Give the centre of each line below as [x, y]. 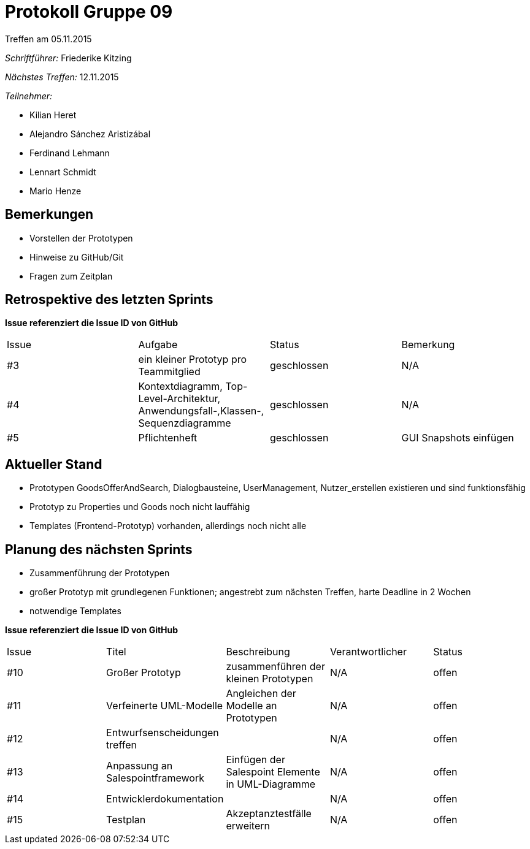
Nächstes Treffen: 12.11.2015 [62, 77]
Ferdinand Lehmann [70, 153]
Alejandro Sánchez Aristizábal [90, 134]
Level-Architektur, [179, 399]
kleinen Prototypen [270, 679]
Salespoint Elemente [273, 772]
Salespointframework [155, 778]
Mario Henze [56, 191]
